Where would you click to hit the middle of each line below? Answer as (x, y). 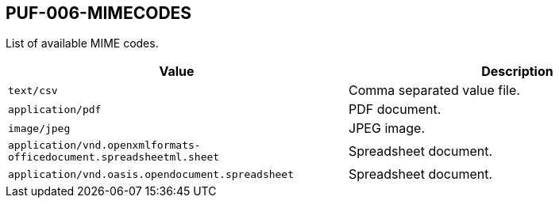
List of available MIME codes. (82, 43)
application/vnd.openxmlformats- (104, 145)
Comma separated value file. (434, 91)
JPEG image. (387, 128)
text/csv (33, 90)
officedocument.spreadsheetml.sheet (114, 157)
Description (517, 72)
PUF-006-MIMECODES (99, 13)
